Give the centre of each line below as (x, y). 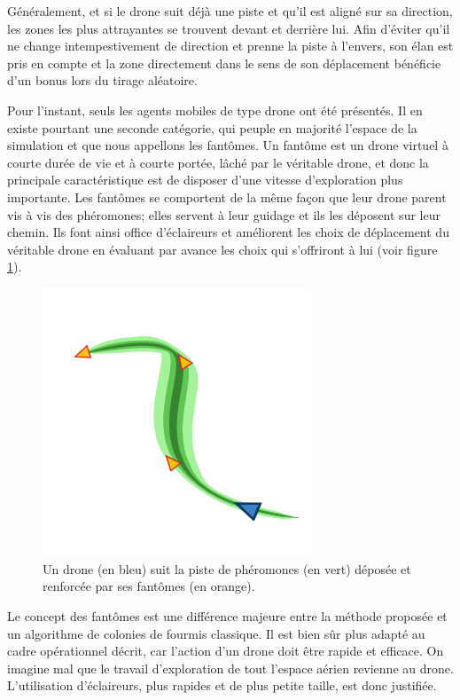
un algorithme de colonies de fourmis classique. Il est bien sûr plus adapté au (216, 633)
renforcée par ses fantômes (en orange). (149, 586)
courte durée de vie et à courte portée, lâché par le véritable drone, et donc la (218, 162)
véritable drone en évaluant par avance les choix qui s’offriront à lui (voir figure (222, 249)
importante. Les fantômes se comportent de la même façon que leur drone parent (227, 197)
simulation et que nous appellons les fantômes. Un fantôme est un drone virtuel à (228, 145)
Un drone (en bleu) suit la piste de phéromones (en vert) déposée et (227, 568)
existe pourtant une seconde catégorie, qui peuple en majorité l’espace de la (212, 127)
